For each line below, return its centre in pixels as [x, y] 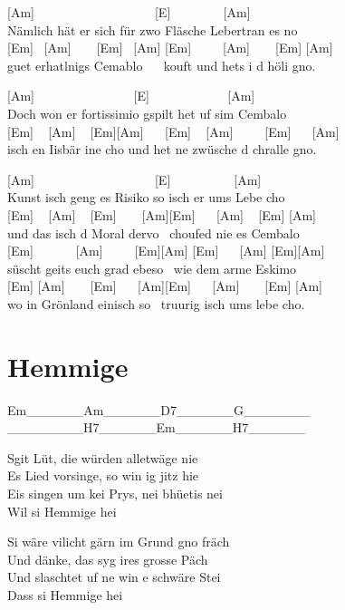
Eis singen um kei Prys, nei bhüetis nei [115, 493]
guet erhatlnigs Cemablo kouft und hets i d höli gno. [162, 65]
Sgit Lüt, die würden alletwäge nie [103, 457]
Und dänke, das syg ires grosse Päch [108, 559]
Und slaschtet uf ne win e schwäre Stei [114, 577]
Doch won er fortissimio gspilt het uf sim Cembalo [147, 113]
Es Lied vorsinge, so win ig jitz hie [103, 475]
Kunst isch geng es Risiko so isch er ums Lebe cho [146, 197]
